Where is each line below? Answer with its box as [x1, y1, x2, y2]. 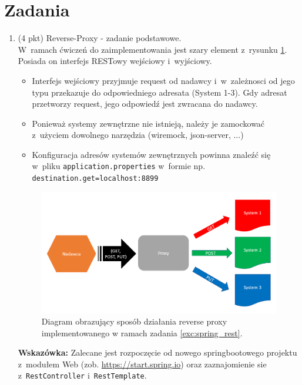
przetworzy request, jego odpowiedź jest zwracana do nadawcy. [32, 97, 258, 110]
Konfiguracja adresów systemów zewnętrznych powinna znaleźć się [32, 148, 271, 160]
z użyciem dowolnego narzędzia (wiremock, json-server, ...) [32, 129, 244, 141]
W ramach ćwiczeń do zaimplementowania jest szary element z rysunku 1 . [18, 43, 287, 55]
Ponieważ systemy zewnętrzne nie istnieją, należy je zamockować [32, 117, 265, 129]
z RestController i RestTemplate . [18, 369, 147, 381]
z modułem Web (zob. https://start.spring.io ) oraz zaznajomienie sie [18, 357, 267, 370]
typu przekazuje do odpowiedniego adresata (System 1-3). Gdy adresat [32, 86, 287, 98]
